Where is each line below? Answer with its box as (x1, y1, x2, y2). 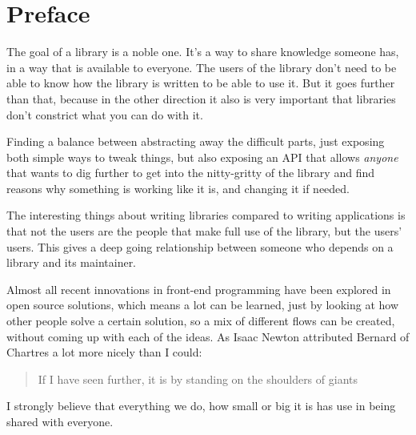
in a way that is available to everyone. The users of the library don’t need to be (6, 58, 397, 75)
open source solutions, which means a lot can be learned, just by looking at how (6, 296, 399, 313)
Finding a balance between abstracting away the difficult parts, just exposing (6, 133, 385, 150)
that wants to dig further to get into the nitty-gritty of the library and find (6, 164, 374, 181)
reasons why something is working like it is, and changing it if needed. (6, 179, 350, 196)
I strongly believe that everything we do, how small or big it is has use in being (6, 397, 396, 414)
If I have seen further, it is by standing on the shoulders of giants (38, 370, 358, 387)
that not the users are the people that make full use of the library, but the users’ (6, 223, 402, 240)
